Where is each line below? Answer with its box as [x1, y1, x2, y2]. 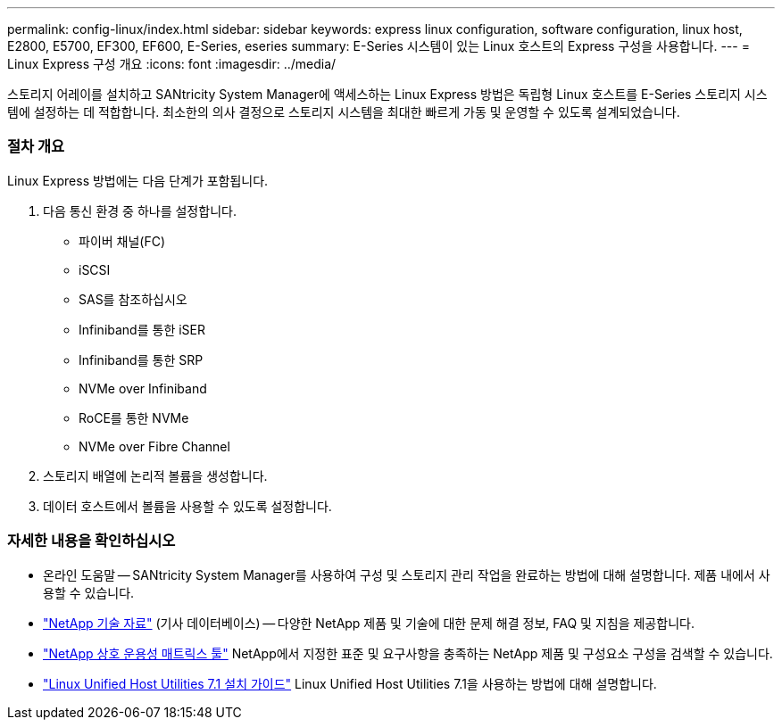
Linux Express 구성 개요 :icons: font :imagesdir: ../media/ [7, 56, 337, 71]
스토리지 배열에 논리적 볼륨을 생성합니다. [43, 467, 268, 483]
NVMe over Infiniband [79, 380, 207, 396]
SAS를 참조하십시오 [79, 291, 187, 307]
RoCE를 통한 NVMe [79, 409, 189, 425]
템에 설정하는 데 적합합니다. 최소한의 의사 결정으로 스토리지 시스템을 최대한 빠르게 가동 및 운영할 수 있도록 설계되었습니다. [7, 104, 680, 120]
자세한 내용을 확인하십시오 [7, 532, 176, 550]
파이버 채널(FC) [79, 233, 166, 249]
